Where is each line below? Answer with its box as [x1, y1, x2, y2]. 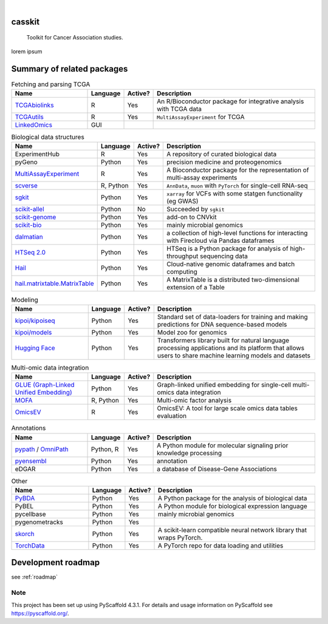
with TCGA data [157, 105, 202, 114]
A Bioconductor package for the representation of [166, 166, 309, 174]
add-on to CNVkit [166, 213, 217, 222]
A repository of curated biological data [166, 150, 277, 158]
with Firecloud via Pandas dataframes [166, 237, 275, 245]
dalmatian [15, 232, 43, 241]
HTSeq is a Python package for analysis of [166, 245, 289, 253]
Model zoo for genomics [157, 328, 227, 336]
